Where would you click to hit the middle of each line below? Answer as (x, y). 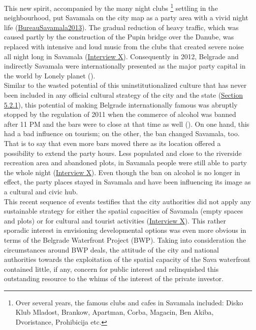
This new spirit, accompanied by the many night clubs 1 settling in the (111, 7)
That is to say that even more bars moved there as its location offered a (112, 143)
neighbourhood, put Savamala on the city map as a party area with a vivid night (126, 18)
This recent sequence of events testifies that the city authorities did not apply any (128, 201)
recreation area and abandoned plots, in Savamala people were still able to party (126, 163)
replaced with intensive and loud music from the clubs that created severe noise (124, 47)
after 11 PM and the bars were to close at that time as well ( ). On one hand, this (127, 124)
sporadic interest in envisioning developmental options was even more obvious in (125, 230)
